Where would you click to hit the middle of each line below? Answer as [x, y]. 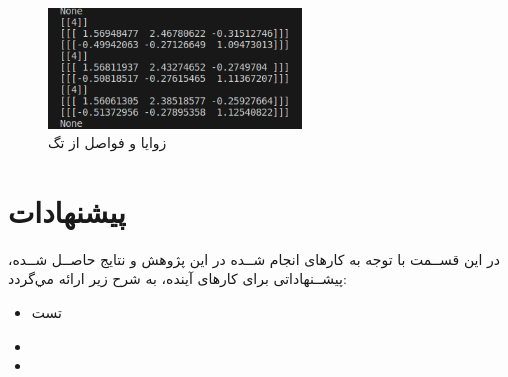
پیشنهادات [67, 210]
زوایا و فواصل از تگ [107, 142]
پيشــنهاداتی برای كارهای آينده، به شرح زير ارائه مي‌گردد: [177, 278]
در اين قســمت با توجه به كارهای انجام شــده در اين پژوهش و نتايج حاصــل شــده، [254, 258]
